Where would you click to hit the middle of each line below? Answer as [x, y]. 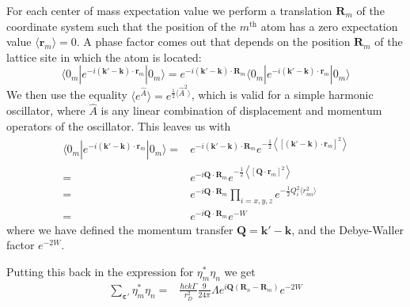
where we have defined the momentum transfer [120, 229]
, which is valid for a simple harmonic [282, 95]
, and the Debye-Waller [348, 229]
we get [240, 271]
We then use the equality [67, 95]
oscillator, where [46, 110]
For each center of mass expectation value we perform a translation [169, 10]
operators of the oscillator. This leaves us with [119, 125]
